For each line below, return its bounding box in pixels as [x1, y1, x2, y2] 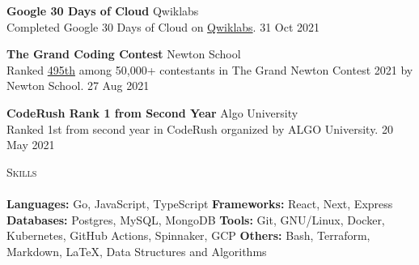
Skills [6, 163, 37, 180]
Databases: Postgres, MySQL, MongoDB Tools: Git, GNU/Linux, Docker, [6, 211, 385, 228]
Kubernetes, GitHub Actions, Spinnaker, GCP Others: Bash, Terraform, [6, 227, 370, 244]
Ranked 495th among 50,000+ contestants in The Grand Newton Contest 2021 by [6, 61, 413, 78]
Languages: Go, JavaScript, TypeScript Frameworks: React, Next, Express [6, 194, 393, 212]
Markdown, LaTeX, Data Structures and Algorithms [6, 242, 267, 259]
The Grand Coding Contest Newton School [6, 45, 241, 62]
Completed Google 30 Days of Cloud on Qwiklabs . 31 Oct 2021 [6, 18, 320, 35]
